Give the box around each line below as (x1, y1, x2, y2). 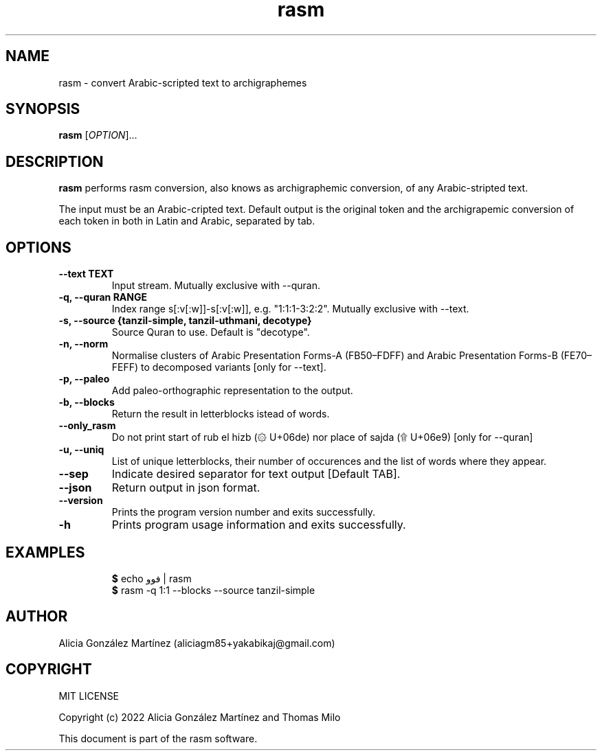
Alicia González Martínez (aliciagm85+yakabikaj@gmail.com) (58, 637, 335, 649)
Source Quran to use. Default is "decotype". (111, 326, 310, 339)
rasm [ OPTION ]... (58, 129, 137, 141)
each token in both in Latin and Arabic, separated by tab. (58, 215, 315, 227)
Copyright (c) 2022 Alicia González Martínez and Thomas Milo (58, 711, 341, 723)
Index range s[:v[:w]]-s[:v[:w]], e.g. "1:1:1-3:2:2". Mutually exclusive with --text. (111, 303, 469, 315)
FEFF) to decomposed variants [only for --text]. (111, 361, 326, 374)
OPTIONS (5, 238, 71, 256)
